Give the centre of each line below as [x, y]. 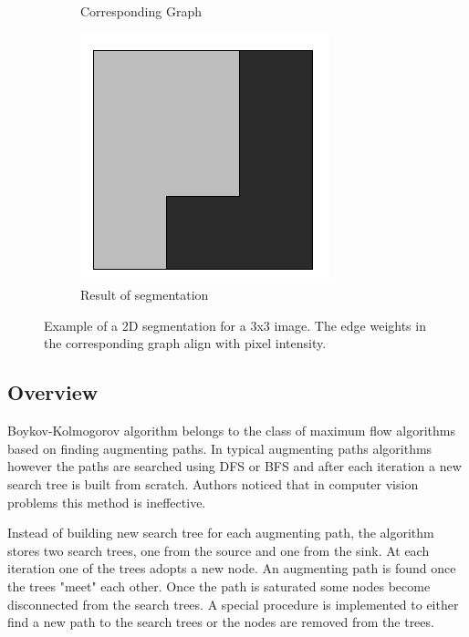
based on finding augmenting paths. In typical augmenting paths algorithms [220, 448]
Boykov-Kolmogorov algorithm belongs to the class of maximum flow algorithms [231, 431]
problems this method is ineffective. [107, 502]
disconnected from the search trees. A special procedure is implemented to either [233, 604]
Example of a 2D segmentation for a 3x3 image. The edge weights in [235, 325]
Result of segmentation [145, 295]
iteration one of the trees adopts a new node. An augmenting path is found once [232, 568]
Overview [53, 392]
